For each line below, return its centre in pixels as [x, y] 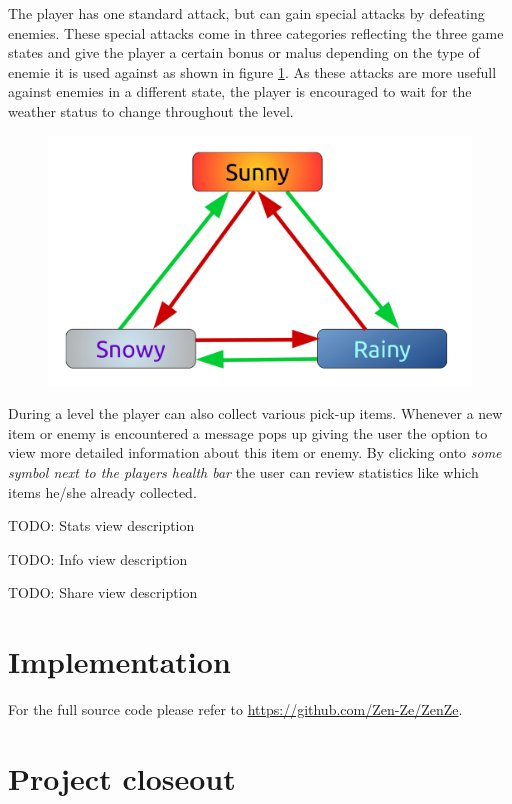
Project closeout [122, 777]
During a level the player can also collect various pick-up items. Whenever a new [255, 413]
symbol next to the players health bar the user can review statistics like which [243, 472]
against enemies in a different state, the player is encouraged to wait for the [240, 91]
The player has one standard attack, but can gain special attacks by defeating [246, 13]
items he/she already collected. [102, 491]
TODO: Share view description [103, 592]
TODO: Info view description [98, 558]
